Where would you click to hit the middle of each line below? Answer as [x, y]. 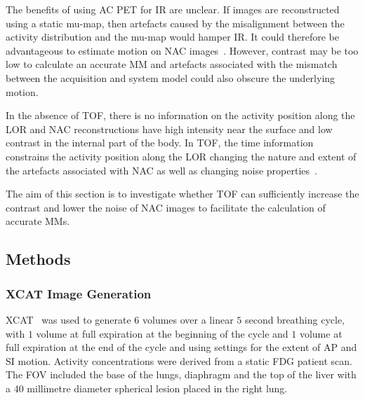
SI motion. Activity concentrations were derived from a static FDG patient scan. [179, 360]
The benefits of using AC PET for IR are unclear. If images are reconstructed [173, 9]
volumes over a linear [188, 319]
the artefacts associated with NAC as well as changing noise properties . [161, 170]
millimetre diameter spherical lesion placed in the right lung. [157, 388]
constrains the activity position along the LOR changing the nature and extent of [181, 156]
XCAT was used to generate [68, 319]
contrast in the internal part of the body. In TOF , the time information [160, 143]
